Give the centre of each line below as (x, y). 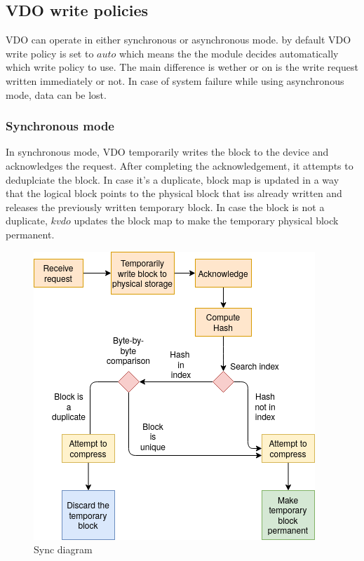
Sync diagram (63, 549)
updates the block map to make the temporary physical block (206, 221)
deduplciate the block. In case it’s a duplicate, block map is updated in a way (173, 179)
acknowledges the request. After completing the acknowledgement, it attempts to (180, 165)
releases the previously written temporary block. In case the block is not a (165, 207)
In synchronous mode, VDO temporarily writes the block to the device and (167, 152)
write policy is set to (50, 53)
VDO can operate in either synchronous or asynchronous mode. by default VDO (178, 40)
